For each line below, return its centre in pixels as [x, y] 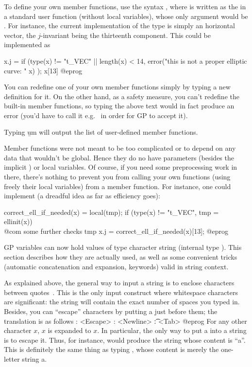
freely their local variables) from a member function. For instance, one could [118, 186]
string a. [34, 359]
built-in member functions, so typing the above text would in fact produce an [119, 106]
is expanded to [69, 330]
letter [12, 359]
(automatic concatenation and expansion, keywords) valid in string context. [116, 266]
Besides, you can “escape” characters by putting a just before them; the [111, 311]
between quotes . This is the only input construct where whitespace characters [121, 292]
